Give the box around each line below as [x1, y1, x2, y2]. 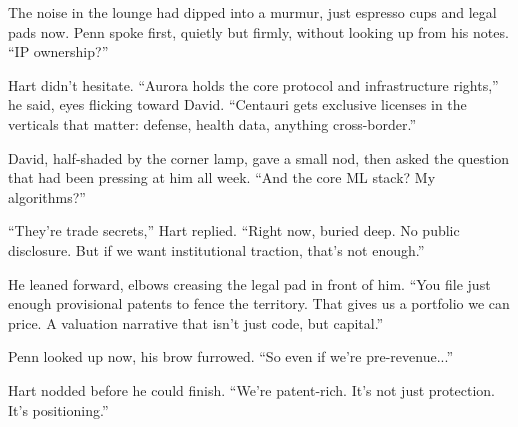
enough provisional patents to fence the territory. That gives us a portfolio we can [8, 293, 510, 314]
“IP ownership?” [8, 41, 109, 62]
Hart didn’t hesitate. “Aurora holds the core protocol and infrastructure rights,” [8, 74, 499, 95]
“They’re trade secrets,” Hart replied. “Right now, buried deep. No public [8, 220, 460, 241]
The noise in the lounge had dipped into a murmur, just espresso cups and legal [8, 2, 497, 22]
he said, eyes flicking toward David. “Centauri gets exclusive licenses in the [8, 94, 467, 115]
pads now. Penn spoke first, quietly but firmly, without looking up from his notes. [8, 21, 509, 42]
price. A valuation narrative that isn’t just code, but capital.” [8, 312, 384, 333]
